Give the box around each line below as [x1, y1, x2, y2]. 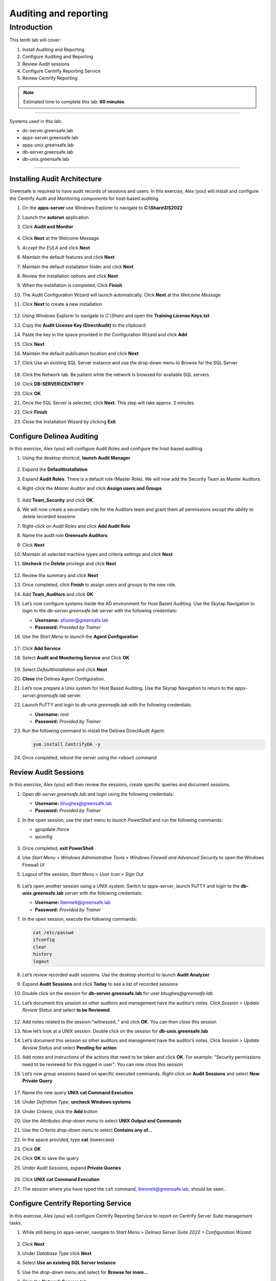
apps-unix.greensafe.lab [22, 141, 74, 148]
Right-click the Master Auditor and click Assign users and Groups [22, 485, 162, 491]
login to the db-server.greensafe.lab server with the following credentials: [22, 608, 177, 614]
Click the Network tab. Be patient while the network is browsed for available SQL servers [22, 371, 210, 378]
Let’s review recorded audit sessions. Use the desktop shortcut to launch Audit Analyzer [22, 972, 210, 978]
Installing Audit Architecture [9, 175, 102, 183]
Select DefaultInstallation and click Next [22, 666, 107, 672]
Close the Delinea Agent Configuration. [22, 676, 105, 682]
